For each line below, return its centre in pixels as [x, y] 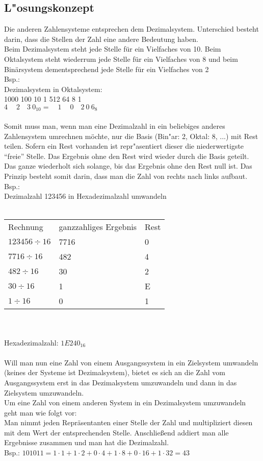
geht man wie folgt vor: [41, 412]
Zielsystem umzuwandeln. [44, 392]
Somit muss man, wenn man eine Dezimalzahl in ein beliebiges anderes [115, 126]
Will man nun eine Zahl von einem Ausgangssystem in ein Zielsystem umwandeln [131, 362]
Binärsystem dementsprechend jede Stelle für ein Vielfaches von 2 [107, 69]
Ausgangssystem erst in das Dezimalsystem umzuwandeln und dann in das [121, 382]
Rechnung [26, 227]
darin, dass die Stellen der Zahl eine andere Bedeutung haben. [101, 39]
